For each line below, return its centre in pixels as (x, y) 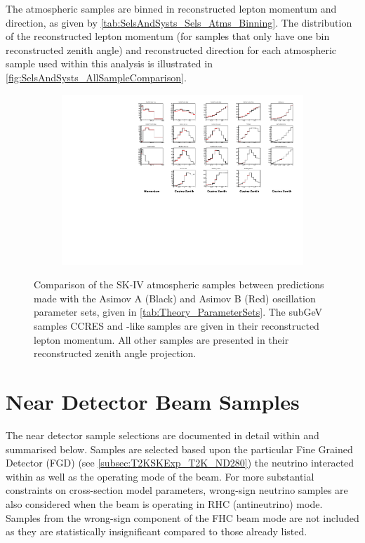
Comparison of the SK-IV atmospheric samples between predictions (179, 284)
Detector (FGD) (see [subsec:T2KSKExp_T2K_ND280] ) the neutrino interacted (180, 463)
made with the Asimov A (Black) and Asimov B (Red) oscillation (175, 298)
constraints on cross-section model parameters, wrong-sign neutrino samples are (177, 490)
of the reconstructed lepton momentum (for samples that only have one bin (168, 36)
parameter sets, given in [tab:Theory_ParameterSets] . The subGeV (178, 312)
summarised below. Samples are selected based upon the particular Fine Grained (179, 449)
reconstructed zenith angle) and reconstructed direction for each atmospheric (171, 49)
